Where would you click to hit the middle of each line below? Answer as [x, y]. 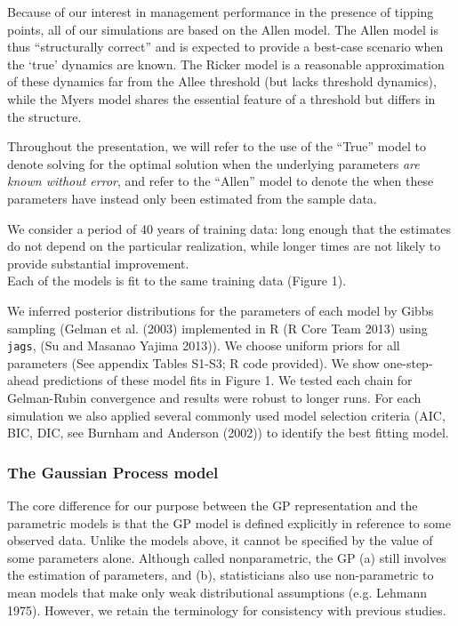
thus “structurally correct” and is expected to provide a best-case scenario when [225, 47]
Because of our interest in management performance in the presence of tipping [221, 12]
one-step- [408, 362]
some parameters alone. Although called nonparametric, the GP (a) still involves [227, 557]
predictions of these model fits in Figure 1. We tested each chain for [228, 380]
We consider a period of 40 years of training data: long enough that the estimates [229, 228]
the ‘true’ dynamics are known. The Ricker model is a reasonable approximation [226, 64]
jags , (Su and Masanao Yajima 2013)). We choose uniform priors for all [204, 345]
